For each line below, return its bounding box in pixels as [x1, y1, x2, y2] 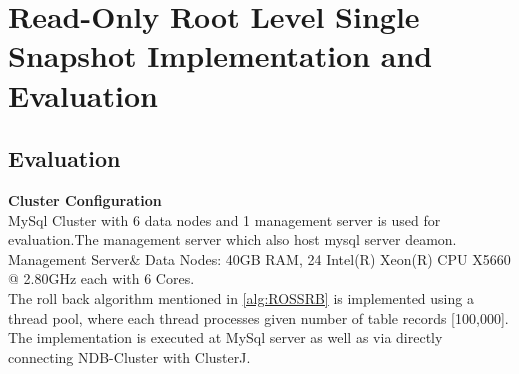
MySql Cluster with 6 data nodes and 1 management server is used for [8, 209, 441, 230]
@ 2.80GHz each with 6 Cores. [8, 268, 195, 289]
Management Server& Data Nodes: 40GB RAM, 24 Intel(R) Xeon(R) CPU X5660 [8, 248, 511, 269]
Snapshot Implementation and [8, 35, 433, 76]
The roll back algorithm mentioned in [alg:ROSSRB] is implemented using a [8, 287, 474, 308]
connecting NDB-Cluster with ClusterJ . [8, 346, 251, 367]
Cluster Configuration [8, 189, 162, 210]
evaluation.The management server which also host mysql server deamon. [8, 229, 457, 250]
